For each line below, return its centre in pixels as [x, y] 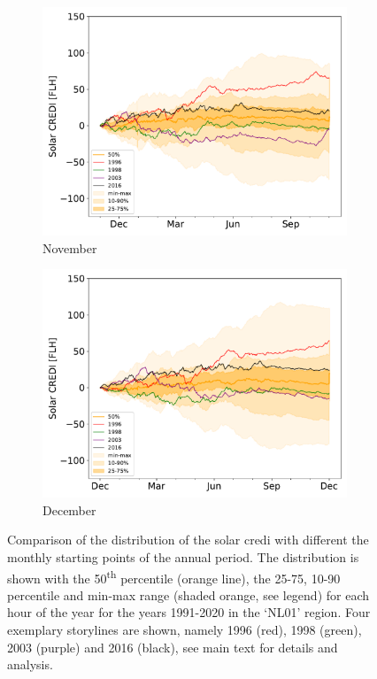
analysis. [30, 664]
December [69, 509]
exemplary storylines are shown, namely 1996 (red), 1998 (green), [185, 629]
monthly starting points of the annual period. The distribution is [183, 556]
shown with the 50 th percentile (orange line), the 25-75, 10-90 [174, 576]
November [70, 247]
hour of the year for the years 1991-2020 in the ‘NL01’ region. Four [189, 612]
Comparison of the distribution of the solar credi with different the [188, 540]
